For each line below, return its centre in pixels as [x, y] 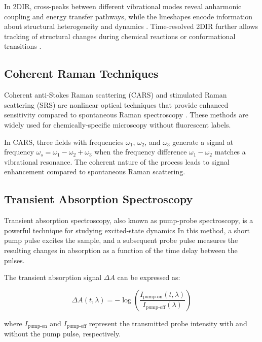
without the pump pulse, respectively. [63, 334]
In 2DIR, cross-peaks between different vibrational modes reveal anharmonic [123, 6]
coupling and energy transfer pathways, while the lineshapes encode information [128, 16]
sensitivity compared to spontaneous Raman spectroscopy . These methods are [126, 115]
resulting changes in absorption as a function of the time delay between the [121, 250]
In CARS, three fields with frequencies [64, 142]
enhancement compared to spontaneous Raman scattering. [95, 172]
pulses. [14, 260]
